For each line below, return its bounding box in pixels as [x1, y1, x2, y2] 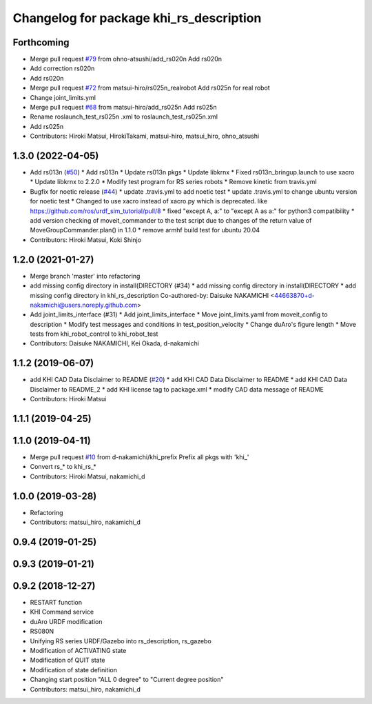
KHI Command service [30, 607, 94, 616]
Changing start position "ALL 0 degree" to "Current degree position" [30, 676, 224, 684]
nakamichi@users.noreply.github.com [30, 301, 138, 309]
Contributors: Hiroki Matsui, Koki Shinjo [30, 235, 141, 244]
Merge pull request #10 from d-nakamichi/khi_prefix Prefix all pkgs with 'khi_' [30, 453, 249, 461]
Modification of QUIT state [30, 656, 106, 665]
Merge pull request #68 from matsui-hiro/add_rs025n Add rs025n [30, 103, 217, 112]
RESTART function [30, 599, 83, 607]
